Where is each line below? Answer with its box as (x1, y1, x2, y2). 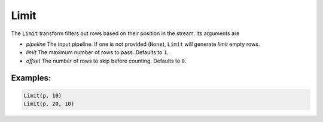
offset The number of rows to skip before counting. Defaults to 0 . (26, 57, 187, 64)
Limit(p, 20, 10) (23, 101, 75, 107)
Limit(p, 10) (23, 92, 62, 99)
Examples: (11, 73, 51, 83)
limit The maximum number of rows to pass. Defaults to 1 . (26, 49, 169, 56)
